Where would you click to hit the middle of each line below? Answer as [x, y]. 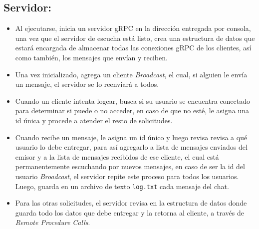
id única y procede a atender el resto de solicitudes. [94, 120]
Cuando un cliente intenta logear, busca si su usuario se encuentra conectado [133, 101]
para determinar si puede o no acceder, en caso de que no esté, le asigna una [132, 111]
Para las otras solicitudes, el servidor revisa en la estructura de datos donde [131, 203]
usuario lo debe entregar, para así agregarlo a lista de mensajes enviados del [131, 147]
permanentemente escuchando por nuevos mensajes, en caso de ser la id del [130, 166]
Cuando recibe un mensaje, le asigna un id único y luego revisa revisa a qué [131, 137]
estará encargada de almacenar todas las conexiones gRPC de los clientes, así [133, 48]
